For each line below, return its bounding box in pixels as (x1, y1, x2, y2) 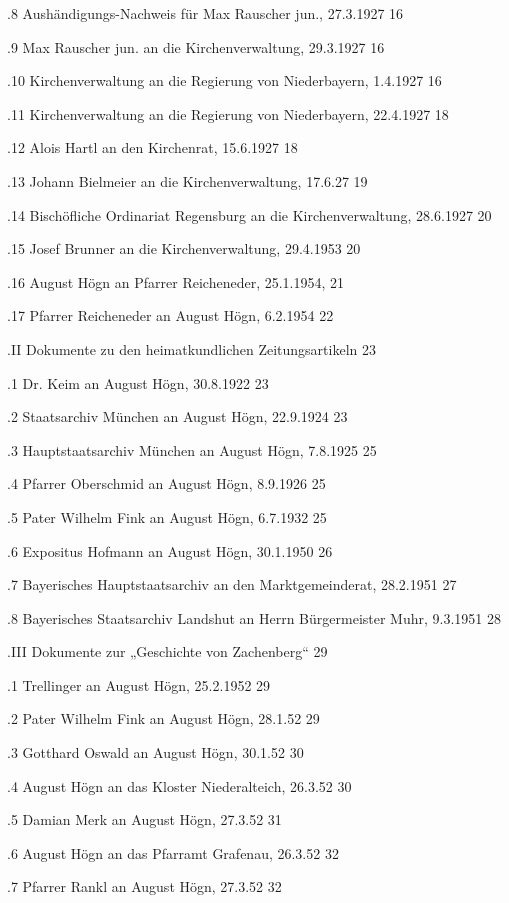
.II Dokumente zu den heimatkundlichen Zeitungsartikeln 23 (7, 338, 376, 359)
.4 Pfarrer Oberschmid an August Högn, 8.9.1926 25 (7, 473, 326, 494)
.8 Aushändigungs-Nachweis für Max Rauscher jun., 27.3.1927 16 (7, 3, 404, 23)
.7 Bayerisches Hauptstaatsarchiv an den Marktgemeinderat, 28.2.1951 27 (7, 574, 457, 595)
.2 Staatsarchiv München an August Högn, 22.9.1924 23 (7, 406, 348, 427)
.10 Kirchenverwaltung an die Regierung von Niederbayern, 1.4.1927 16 (7, 70, 442, 91)
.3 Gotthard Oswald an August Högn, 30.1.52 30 (7, 742, 304, 763)
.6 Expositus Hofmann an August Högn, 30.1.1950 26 (7, 540, 333, 561)
